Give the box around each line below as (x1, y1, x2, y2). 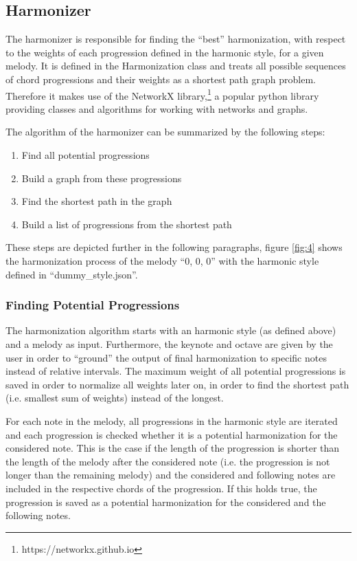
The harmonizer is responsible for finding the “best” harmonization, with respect (5, 32, 346, 46)
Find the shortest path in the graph (21, 194, 172, 208)
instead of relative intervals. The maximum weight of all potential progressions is (5, 364, 346, 378)
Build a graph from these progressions (21, 170, 182, 185)
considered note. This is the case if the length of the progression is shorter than (5, 441, 340, 455)
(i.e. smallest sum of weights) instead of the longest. (5, 390, 224, 405)
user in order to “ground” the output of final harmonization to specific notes (5, 350, 327, 364)
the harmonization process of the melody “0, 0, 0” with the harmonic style (5, 253, 319, 267)
